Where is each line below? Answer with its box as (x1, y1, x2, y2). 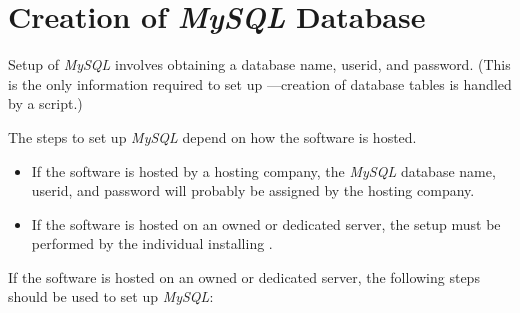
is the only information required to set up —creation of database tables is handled (8, 73, 512, 94)
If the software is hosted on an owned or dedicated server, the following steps (8, 266, 480, 287)
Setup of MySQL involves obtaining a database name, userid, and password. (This (8, 54, 511, 75)
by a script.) (8, 93, 83, 114)
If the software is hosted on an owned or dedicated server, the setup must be (31, 213, 501, 234)
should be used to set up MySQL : (8, 286, 214, 307)
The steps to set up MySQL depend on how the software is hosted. (8, 126, 417, 147)
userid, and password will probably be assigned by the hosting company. (31, 180, 475, 201)
